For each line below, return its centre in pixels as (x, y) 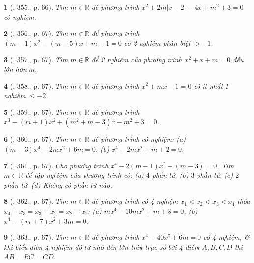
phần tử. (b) (170, 175)
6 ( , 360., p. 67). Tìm (36, 139)
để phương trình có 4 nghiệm (135, 201)
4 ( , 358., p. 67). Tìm (36, 85)
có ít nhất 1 (211, 85)
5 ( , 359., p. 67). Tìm (36, 112)
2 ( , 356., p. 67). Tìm (36, 33)
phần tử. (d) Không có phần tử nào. (58, 184)
